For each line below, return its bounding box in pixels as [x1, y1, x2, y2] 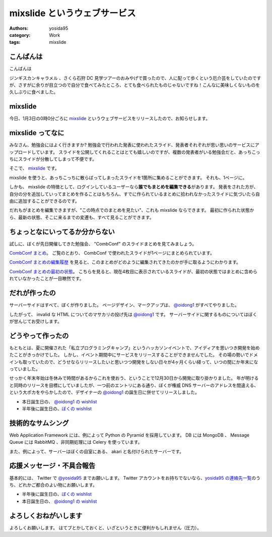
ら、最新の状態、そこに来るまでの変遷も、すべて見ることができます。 [9, 214, 154, 220]
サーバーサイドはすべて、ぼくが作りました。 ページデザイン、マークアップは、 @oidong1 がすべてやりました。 [9, 302, 239, 308]
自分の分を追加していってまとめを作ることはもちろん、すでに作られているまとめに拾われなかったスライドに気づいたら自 [9, 191, 260, 197]
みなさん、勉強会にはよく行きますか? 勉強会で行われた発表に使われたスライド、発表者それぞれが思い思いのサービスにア [9, 142, 259, 148]
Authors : [9, 25, 29, 31]
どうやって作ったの [9, 331, 69, 340]
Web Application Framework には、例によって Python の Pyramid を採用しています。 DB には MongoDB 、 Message [9, 432, 250, 438]
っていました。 [9, 366, 40, 372]
